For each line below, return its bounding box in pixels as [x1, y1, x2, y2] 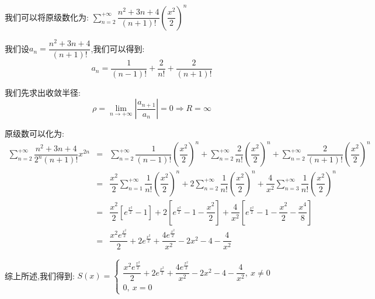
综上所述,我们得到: [5, 269, 75, 281]
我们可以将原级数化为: [5, 11, 89, 23]
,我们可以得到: [91, 42, 145, 54]
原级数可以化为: [5, 127, 64, 140]
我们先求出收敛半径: [5, 86, 81, 98]
